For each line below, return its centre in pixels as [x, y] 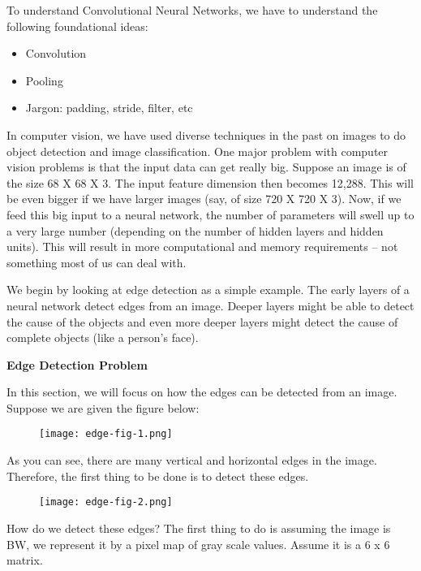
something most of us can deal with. [97, 262]
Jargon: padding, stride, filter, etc [109, 108]
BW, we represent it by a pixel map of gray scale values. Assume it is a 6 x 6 [198, 544]
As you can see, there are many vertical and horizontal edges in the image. [192, 460]
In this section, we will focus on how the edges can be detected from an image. [202, 392]
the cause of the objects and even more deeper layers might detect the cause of [202, 321]
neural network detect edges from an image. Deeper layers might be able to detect [210, 305]
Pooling [44, 80]
